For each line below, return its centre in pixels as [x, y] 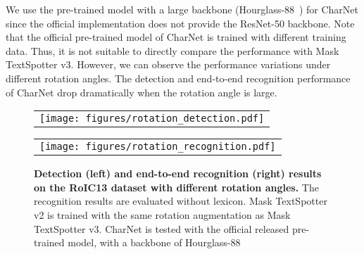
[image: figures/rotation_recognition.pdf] [158, 147]
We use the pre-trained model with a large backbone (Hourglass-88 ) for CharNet [182, 9]
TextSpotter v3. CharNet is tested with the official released [162, 228]
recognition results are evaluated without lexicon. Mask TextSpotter [181, 201]
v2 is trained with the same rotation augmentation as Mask [162, 214]
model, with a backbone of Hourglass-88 [154, 242]
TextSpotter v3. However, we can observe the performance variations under [168, 64]
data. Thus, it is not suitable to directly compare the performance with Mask [172, 50]
